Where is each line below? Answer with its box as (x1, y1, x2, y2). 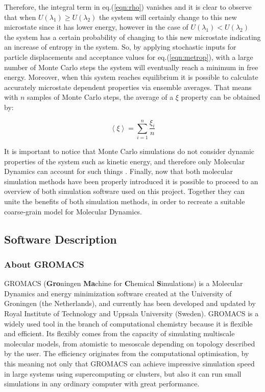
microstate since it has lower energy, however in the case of (4, 21, 188, 32)
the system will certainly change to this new (99, 11, 237, 22)
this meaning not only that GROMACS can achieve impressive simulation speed (4, 358, 255, 368)
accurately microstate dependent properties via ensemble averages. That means (4, 81, 252, 92)
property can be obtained (181, 92, 260, 102)
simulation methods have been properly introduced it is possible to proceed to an (4, 176, 258, 186)
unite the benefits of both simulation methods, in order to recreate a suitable (4, 196, 245, 207)
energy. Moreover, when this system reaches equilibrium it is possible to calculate (4, 72, 258, 82)
